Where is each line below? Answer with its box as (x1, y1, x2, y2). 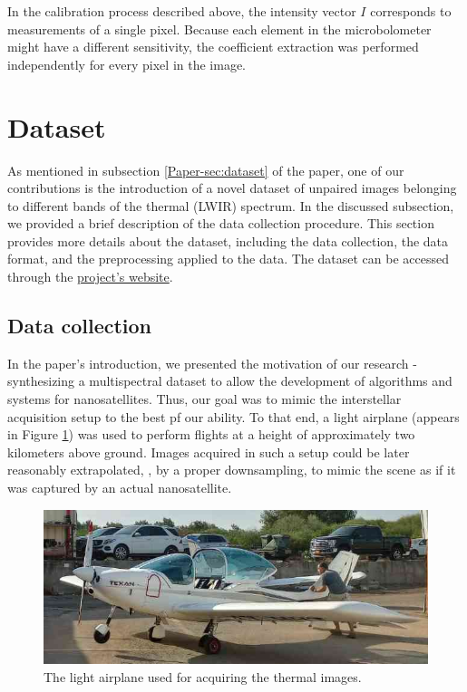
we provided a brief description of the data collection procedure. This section (7, 214, 434, 233)
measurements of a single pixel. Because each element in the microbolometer (7, 19, 432, 38)
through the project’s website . (7, 267, 173, 286)
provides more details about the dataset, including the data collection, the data (7, 231, 449, 250)
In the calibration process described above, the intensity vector (7, 2, 356, 20)
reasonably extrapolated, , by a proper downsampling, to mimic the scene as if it (7, 460, 456, 479)
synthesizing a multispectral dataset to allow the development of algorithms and (7, 371, 452, 390)
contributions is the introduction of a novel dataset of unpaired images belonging (7, 178, 457, 197)
